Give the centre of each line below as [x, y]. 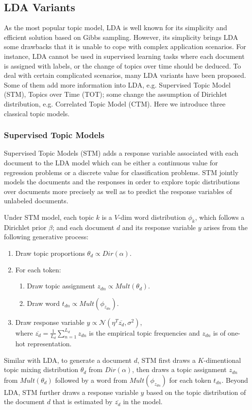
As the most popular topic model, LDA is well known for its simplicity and [116, 27]
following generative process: [46, 237]
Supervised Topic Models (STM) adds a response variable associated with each [121, 153]
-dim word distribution [152, 217]
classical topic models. [37, 113]
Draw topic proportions [50, 253]
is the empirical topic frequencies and [144, 332]
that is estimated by [83, 401]
